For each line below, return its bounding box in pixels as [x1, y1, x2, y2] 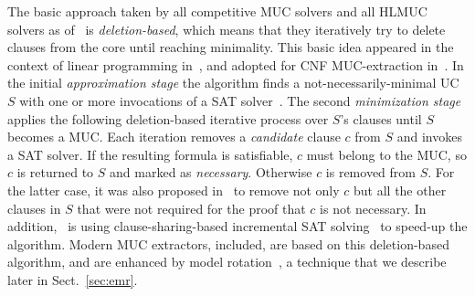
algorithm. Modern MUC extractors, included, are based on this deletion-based [7, 234, 449, 253]
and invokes [396, 127, 462, 146]
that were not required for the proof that [77, 198, 306, 217]
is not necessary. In [320, 198, 427, 217]
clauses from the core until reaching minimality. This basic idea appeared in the [7, 37, 454, 57]
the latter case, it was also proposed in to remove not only [7, 180, 340, 199]
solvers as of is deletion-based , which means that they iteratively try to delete [7, 19, 446, 38]
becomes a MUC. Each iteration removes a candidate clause [7, 127, 341, 146]
